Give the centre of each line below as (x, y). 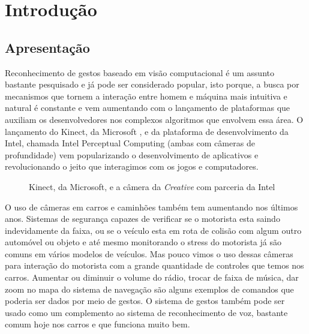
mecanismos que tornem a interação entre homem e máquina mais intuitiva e (146, 96)
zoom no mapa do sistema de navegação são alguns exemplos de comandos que (149, 289)
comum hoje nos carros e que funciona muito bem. (97, 324)
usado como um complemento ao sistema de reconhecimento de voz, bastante (146, 312)
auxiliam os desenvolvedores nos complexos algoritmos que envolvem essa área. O (154, 119)
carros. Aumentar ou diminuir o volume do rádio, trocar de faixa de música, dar (152, 277)
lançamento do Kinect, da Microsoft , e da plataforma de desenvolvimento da (147, 131)
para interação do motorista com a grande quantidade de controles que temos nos (154, 265)
